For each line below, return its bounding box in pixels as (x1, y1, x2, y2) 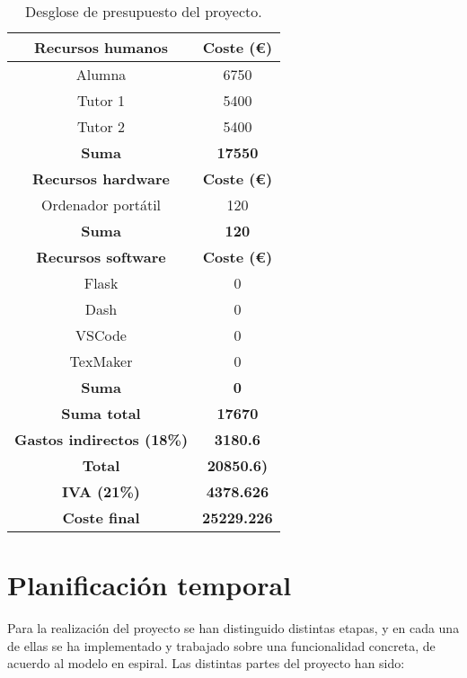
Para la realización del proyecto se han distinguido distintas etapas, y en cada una (7, 619, 460, 638)
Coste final (62, 507, 140, 528)
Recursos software (36, 246, 166, 267)
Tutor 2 (77, 116, 125, 137)
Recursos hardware (32, 168, 170, 189)
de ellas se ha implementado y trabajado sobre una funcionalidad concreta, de (7, 636, 436, 655)
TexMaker (69, 351, 133, 371)
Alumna (75, 64, 127, 85)
